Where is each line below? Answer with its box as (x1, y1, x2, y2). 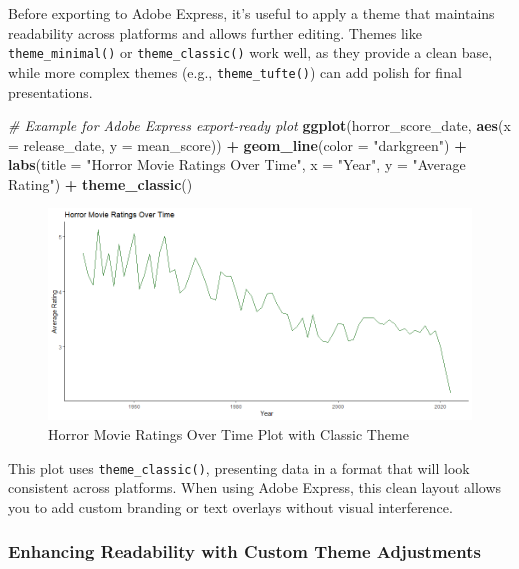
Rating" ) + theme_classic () (8, 173, 193, 194)
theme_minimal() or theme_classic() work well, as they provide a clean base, (8, 42, 493, 63)
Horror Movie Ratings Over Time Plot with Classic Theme (48, 424, 409, 445)
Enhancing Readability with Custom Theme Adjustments (8, 539, 481, 564)
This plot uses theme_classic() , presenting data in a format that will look (8, 457, 470, 478)
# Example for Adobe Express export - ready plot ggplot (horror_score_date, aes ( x (8, 115, 511, 136)
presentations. (8, 81, 93, 102)
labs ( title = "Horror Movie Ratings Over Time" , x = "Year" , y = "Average (8, 154, 466, 175)
